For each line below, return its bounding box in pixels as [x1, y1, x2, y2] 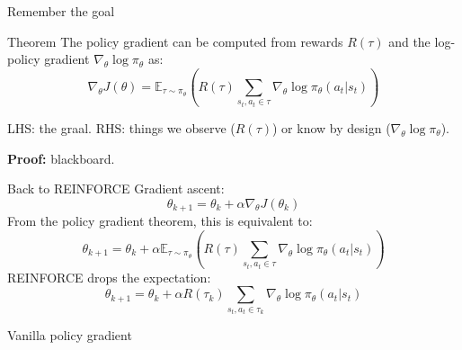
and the [388, 31, 431, 50]
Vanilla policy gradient [7, 326, 132, 345]
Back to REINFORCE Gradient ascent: [7, 179, 225, 198]
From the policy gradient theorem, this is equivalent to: [7, 211, 313, 230]
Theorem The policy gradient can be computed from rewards [7, 31, 343, 50]
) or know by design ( [272, 118, 391, 137]
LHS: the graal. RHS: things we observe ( [7, 118, 235, 137]
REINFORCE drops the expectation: [7, 267, 211, 286]
